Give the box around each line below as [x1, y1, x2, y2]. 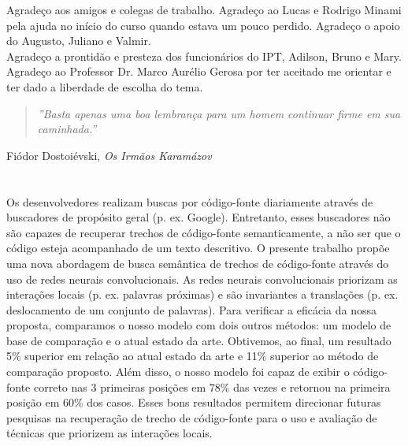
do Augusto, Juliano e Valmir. [6, 32, 151, 49]
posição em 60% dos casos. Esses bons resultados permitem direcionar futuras [6, 394, 381, 411]
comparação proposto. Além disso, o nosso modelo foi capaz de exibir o [6, 363, 350, 380]
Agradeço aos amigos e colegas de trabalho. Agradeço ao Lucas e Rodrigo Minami [6, 2, 402, 17]
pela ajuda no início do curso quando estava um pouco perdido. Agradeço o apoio [6, 17, 400, 33]
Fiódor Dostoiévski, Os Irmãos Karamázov [6, 147, 212, 163]
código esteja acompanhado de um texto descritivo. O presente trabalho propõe [6, 240, 390, 256]
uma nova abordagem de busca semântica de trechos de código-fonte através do [6, 255, 389, 271]
